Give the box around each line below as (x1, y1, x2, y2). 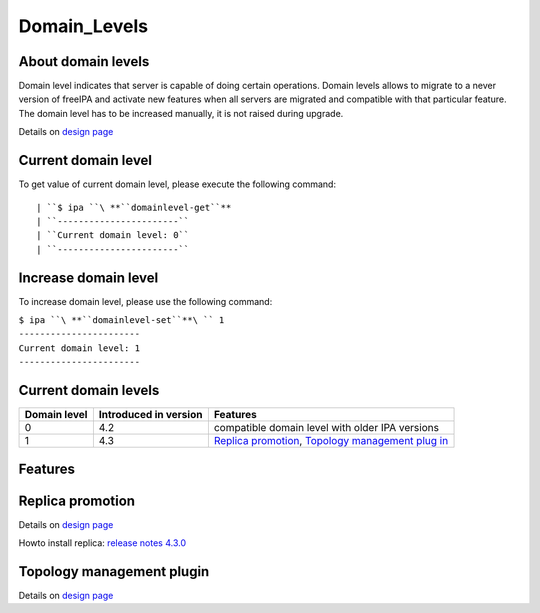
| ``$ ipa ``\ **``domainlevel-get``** (36, 201, 232, 213)
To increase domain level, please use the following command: (18, 295, 273, 307)
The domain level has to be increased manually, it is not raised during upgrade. (18, 107, 344, 119)
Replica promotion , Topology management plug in (213, 434, 449, 448)
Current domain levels (18, 381, 160, 399)
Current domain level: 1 (18, 342, 140, 354)
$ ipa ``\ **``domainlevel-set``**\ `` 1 (18, 315, 225, 325)
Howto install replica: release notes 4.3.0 (18, 537, 187, 549)
